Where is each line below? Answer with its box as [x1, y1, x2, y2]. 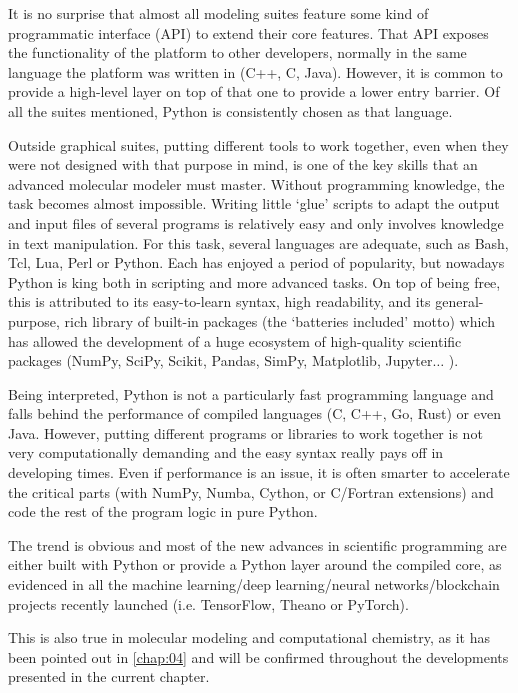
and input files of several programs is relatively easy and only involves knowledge [8, 212, 504, 233]
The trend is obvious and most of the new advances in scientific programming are [8, 534, 507, 555]
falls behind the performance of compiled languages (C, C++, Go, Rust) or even [8, 403, 501, 424]
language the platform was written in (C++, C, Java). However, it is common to [8, 61, 503, 82]
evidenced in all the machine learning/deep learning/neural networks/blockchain [8, 574, 500, 595]
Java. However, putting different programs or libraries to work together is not [8, 422, 483, 443]
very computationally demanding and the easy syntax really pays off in [8, 442, 444, 463]
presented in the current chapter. [8, 666, 210, 687]
